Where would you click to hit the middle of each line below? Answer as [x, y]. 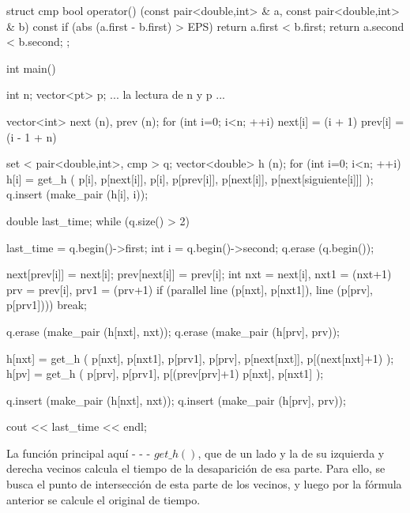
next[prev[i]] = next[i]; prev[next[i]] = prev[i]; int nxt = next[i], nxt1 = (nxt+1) [199, 274]
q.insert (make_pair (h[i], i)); [77, 194]
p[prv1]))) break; [47, 305]
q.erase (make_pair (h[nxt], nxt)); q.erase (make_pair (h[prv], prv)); [173, 331]
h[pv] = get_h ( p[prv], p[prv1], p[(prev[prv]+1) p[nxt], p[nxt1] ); [165, 373]
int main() [31, 68]
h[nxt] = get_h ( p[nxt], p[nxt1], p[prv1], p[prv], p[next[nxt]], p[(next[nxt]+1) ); [200, 358]
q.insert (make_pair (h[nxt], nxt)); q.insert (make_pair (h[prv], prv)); [176, 400]
